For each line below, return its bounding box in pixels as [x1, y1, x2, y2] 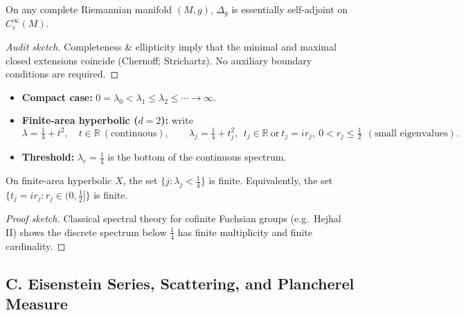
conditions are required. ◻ [6, 66, 119, 81]
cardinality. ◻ [6, 238, 66, 253]
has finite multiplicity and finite [177, 224, 312, 239]
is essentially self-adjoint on [231, 2, 348, 16]
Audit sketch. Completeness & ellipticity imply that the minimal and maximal [6, 39, 337, 54]
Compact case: [21, 89, 93, 104]
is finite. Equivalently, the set [208, 173, 333, 188]
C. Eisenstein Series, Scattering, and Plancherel [6, 272, 355, 294]
